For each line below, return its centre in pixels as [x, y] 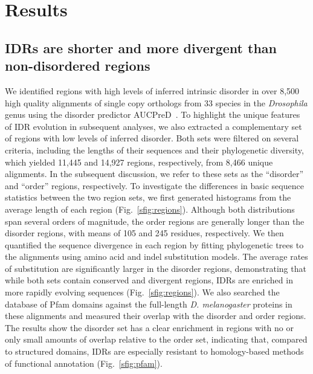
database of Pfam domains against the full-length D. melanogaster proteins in [149, 304]
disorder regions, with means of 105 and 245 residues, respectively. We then [144, 233]
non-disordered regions [78, 66]
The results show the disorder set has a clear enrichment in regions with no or [149, 327]
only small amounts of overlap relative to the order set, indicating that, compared [156, 339]
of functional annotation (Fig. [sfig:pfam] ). [84, 363]
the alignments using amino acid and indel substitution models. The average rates [156, 256]
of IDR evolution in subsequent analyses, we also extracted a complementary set [153, 126]
